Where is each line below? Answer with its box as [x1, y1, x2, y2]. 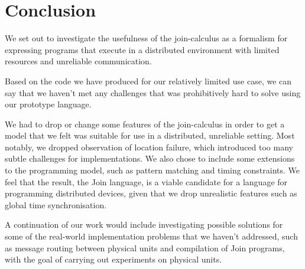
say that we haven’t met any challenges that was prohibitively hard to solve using [5, 86, 301, 99]
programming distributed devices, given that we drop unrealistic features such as [5, 187, 297, 199]
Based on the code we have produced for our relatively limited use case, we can [5, 74, 292, 87]
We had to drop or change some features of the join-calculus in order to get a [5, 117, 285, 130]
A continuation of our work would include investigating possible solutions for [5, 218, 283, 231]
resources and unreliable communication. [5, 55, 152, 67]
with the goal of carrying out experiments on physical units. [5, 253, 222, 265]
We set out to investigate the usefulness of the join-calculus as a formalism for [5, 32, 288, 44]
